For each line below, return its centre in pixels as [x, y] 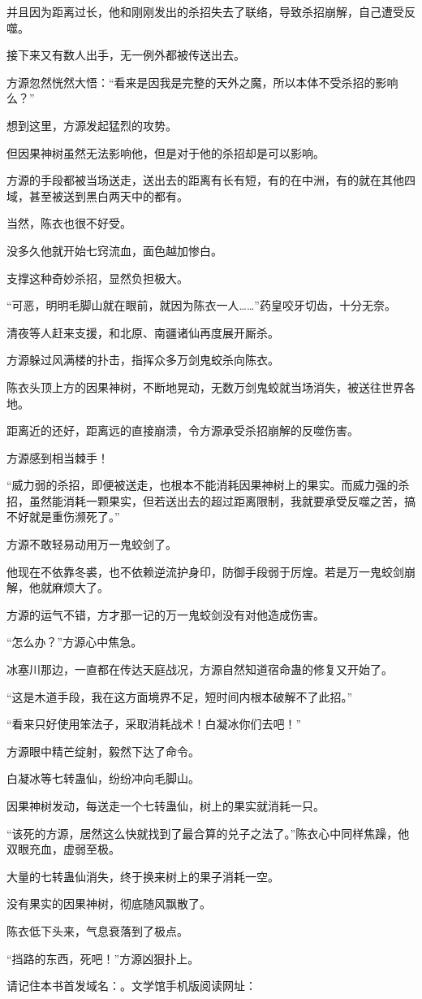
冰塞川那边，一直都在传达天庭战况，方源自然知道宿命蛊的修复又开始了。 [200, 669]
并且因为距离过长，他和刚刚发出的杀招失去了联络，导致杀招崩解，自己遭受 [205, 11]
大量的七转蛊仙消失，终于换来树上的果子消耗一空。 [143, 876]
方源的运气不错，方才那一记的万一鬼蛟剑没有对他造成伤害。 [166, 614]
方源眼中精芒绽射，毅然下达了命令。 [103, 751]
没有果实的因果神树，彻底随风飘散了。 [109, 903]
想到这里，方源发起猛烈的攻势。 [92, 125]
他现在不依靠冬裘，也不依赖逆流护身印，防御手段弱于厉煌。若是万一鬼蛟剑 [205, 571]
